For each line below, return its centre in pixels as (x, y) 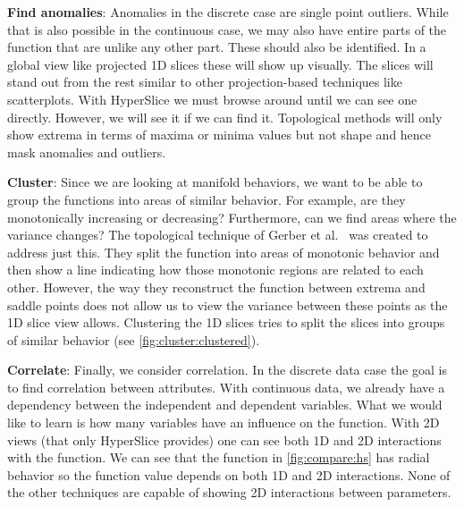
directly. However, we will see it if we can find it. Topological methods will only (225, 117)
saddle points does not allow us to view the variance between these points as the (228, 304)
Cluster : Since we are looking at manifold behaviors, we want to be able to (215, 182)
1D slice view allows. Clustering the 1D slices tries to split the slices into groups (226, 322)
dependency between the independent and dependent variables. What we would (225, 405)
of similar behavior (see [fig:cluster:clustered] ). (134, 339)
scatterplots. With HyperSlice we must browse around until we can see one (212, 99)
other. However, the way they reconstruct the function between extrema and (216, 287)
